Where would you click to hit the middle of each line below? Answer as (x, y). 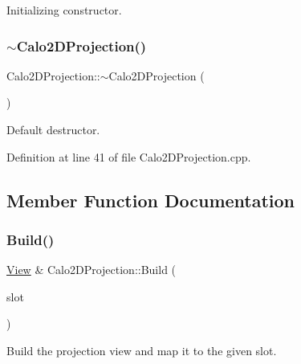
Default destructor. (53, 129)
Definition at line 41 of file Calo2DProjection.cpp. (129, 156)
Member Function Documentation (151, 200)
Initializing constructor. (64, 10)
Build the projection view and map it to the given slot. (142, 350)
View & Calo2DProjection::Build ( (92, 270)
